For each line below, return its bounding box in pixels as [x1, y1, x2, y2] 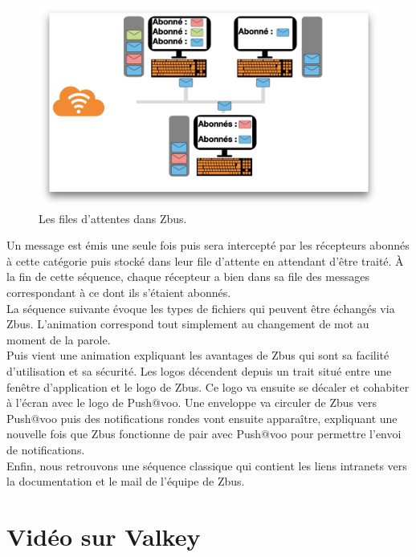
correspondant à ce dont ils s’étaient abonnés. [6, 284, 231, 301]
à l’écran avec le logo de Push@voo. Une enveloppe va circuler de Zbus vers [6, 394, 377, 411]
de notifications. [6, 441, 85, 457]
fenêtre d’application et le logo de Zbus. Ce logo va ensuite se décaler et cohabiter [6, 378, 410, 395]
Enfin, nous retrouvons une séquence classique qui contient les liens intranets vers [6, 457, 407, 474]
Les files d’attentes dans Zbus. [39, 209, 187, 226]
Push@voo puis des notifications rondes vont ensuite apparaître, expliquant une [6, 409, 398, 426]
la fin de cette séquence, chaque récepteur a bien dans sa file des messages [6, 268, 370, 285]
